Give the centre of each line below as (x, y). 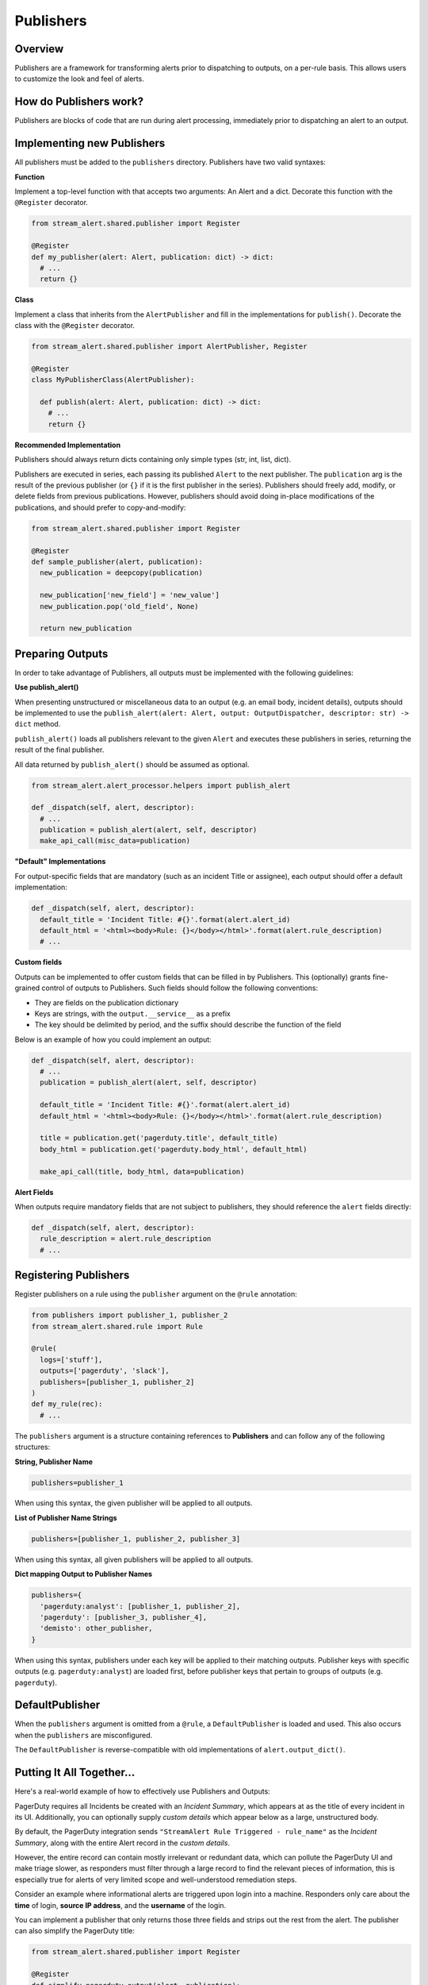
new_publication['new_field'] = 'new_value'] (130, 595)
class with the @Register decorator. (75, 326)
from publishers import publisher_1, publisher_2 (130, 1315)
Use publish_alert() (47, 688)
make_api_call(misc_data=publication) (115, 841)
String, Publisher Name (54, 1462)
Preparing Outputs (61, 654)
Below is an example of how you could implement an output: (113, 1039)
